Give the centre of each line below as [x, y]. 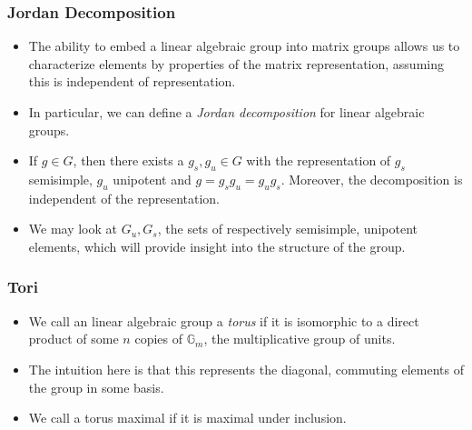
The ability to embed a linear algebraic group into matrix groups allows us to [244, 46]
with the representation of [319, 160]
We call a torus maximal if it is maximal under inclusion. [187, 418]
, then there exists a [128, 160]
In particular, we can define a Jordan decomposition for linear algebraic [226, 112]
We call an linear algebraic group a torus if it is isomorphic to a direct [224, 320]
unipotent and [152, 179]
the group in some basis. [96, 387]
